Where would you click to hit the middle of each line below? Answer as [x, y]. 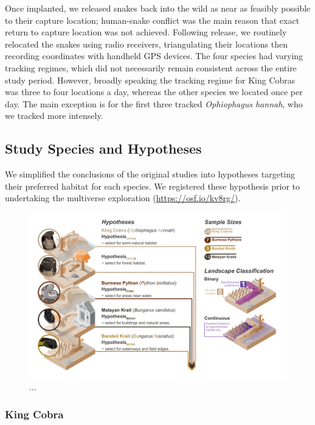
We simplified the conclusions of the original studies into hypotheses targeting [150, 174]
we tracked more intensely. [54, 116]
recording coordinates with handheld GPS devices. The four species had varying [154, 56]
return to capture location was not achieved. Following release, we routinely [146, 32]
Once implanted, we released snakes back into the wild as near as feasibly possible [158, 8]
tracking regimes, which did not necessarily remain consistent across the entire [151, 67]
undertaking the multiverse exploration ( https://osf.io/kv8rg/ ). [123, 198]
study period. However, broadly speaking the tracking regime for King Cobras [150, 80]
